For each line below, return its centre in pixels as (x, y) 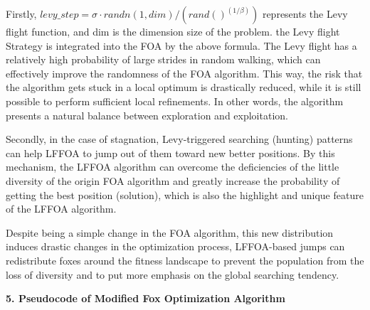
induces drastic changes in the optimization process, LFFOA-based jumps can (175, 246)
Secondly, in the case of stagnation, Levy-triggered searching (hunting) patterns (179, 139)
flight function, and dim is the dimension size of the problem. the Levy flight (173, 31)
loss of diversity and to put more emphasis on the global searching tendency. (173, 274)
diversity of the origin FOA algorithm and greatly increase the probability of (173, 180)
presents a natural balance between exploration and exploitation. (147, 115)
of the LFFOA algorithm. (61, 209)
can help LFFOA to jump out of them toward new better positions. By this (170, 153)
